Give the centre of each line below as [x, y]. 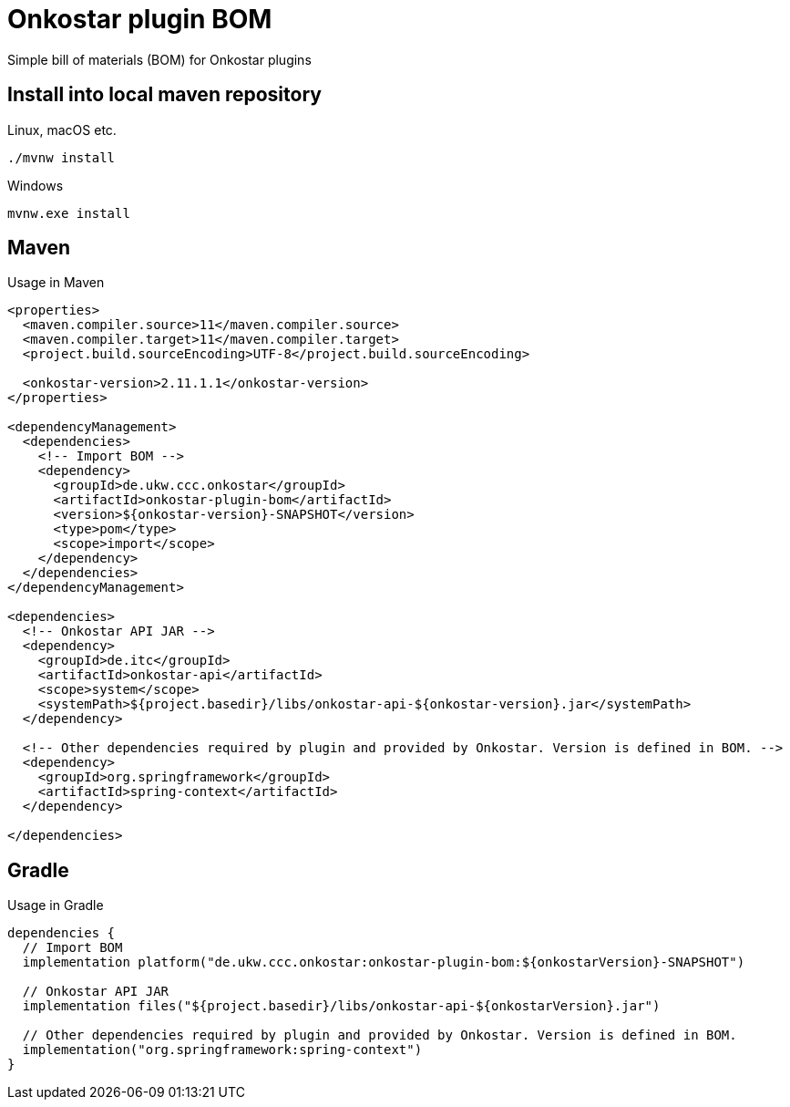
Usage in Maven [56, 283]
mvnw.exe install [69, 213]
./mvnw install [62, 157]
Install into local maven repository [164, 95]
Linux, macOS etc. [62, 129]
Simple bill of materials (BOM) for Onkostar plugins [159, 59]
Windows [36, 185]
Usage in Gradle [56, 905]
